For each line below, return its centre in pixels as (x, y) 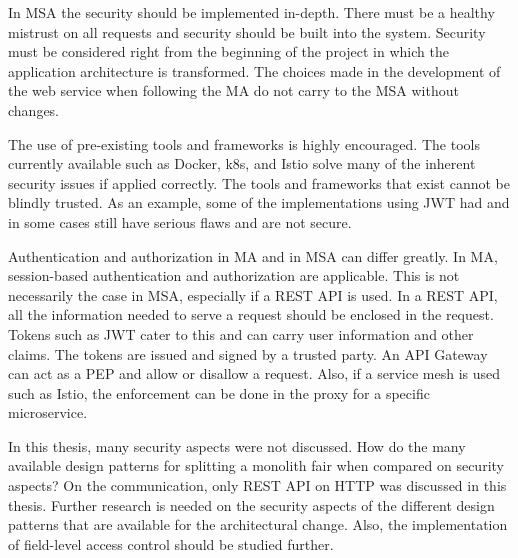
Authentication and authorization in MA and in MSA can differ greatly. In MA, (253, 255)
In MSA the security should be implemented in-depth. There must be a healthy (251, 12)
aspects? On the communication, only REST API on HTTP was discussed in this (257, 485)
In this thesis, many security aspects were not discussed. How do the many (237, 445)
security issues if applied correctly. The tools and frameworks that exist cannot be (259, 182)
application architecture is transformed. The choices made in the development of (254, 70)
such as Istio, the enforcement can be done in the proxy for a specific (219, 392)
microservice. (48, 412)
